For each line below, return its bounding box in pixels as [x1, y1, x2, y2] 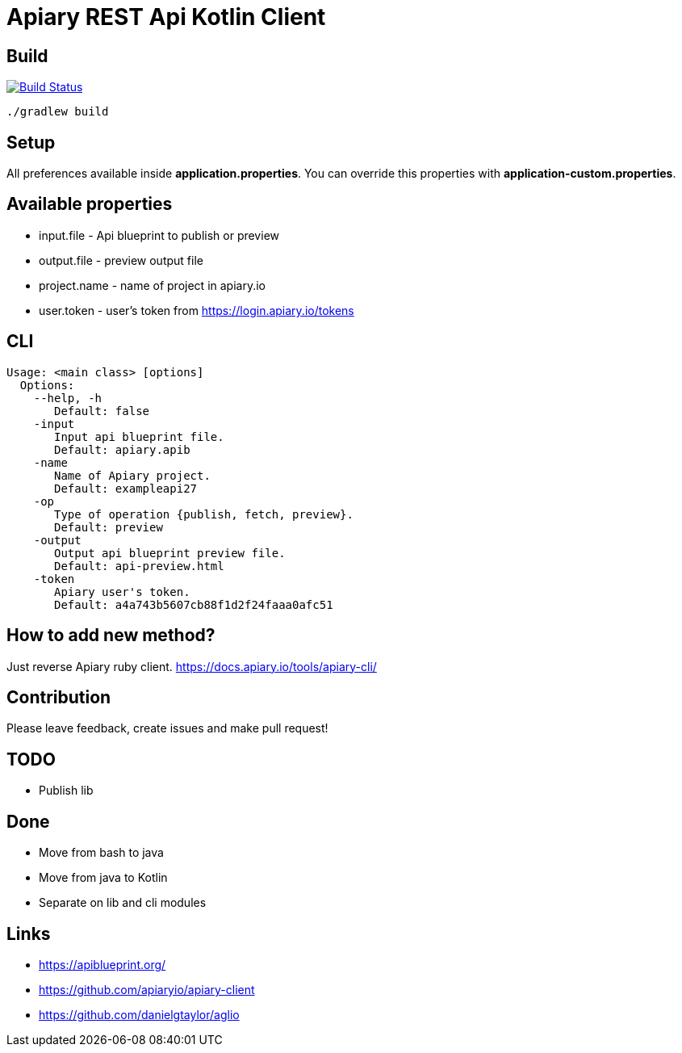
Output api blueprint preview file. [54, 546, 286, 560]
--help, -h [33, 391, 103, 405]
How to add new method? [6, 625, 215, 646]
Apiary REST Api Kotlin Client [6, 3, 326, 31]
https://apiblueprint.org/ [39, 957, 166, 971]
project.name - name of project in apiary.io [39, 278, 266, 292]
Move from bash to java [39, 845, 164, 860]
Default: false [54, 404, 150, 417]
